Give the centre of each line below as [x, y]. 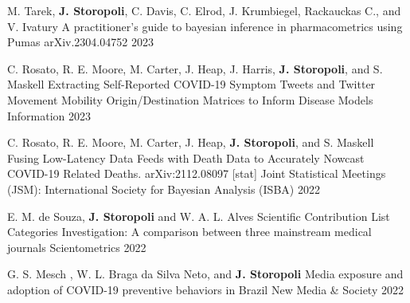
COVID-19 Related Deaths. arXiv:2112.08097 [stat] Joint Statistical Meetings [197, 173]
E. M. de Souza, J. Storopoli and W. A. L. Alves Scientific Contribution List [199, 216]
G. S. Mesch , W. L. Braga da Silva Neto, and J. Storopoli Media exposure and [205, 274]
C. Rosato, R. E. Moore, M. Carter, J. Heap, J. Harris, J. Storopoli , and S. [195, 68]
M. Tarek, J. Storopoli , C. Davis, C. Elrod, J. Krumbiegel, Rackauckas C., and [204, 10]
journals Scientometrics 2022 [77, 247]
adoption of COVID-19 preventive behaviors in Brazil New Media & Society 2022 [205, 289]
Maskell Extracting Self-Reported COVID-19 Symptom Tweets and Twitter [191, 84]
